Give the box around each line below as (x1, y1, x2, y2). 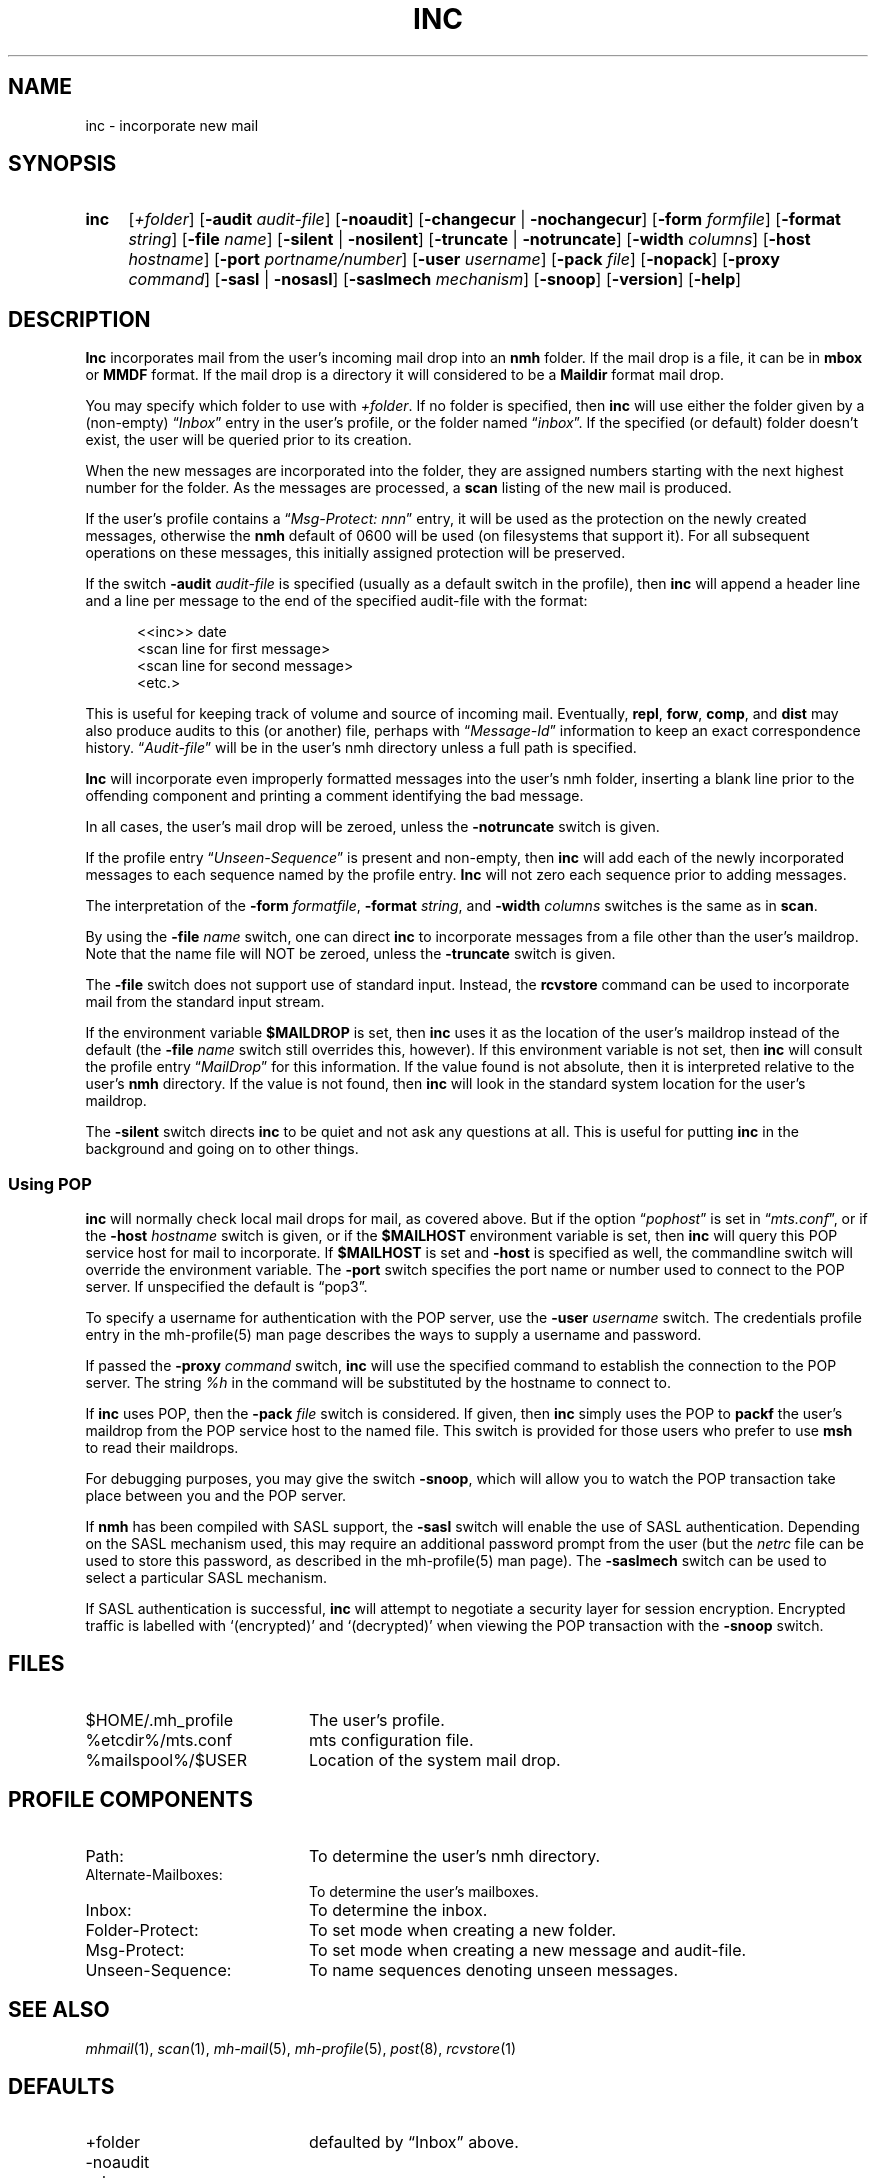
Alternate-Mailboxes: (85, 1865, 223, 1883)
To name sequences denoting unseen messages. (308, 1959, 679, 1980)
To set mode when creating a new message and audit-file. (308, 1939, 747, 1960)
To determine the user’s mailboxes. (309, 1882, 539, 1900)
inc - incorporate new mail (85, 116, 259, 134)
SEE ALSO (8, 1997, 110, 2023)
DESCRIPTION (8, 306, 151, 332)
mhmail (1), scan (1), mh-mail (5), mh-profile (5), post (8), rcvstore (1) (85, 2039, 517, 2057)
